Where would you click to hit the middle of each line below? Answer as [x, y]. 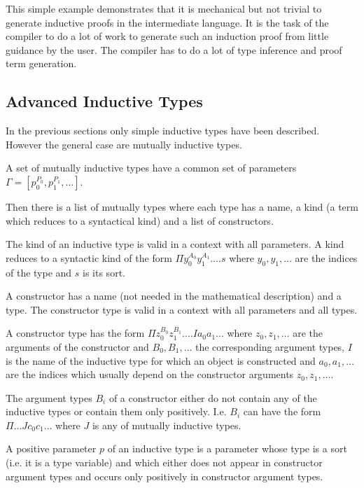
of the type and [39, 272]
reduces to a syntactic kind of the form [89, 257]
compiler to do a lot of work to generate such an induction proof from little [167, 36]
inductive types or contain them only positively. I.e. [116, 411]
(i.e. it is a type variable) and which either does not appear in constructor [164, 462]
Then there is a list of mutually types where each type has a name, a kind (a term [182, 206]
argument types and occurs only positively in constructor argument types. [164, 476]
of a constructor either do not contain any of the [213, 397]
